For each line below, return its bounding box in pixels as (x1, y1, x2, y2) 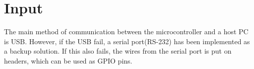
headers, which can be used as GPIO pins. (4, 55, 132, 66)
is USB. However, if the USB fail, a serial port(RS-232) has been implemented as (4, 36, 250, 46)
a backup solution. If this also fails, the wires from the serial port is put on (4, 46, 232, 56)
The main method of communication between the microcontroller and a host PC (4, 26, 249, 37)
